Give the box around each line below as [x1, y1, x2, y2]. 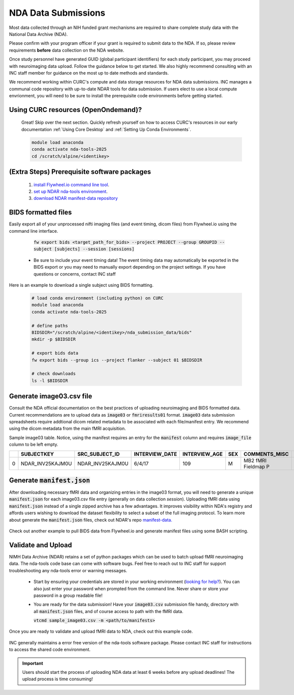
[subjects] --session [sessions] [54, 246, 135, 252]
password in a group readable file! [33, 592, 103, 598]
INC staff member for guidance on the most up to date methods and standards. [9, 70, 169, 76]
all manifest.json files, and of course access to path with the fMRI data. [33, 608, 184, 614]
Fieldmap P [243, 463, 269, 470]
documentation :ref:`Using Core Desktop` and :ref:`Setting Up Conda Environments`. [21, 126, 191, 132]
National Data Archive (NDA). [9, 31, 68, 37]
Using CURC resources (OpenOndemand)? [9, 106, 142, 114]
